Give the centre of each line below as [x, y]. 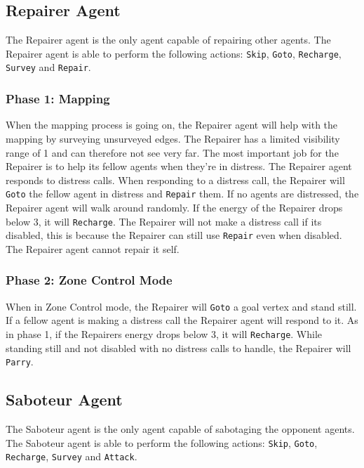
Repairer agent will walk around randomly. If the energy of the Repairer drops [174, 207]
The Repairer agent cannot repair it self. [93, 248]
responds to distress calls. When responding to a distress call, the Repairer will [175, 180]
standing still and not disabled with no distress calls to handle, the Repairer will [178, 347]
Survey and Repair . [48, 67]
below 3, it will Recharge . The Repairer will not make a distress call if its [164, 221]
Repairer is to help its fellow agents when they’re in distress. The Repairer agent [179, 166]
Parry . [20, 362]
